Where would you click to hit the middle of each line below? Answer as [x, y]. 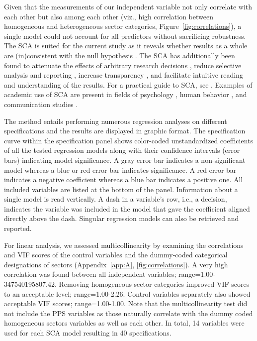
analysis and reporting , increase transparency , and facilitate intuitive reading [124, 75]
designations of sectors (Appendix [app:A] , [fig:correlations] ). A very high [116, 264]
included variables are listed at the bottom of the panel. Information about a [121, 189]
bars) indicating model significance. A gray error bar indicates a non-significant [125, 160]
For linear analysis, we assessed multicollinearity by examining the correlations [124, 245]
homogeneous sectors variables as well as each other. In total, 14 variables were [124, 323]
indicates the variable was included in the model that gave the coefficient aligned [127, 208]
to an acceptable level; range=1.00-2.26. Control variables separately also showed [127, 293]
